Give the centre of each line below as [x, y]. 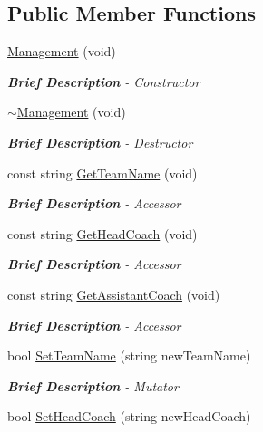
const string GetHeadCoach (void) [102, 233]
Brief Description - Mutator [93, 385]
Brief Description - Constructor [104, 81]
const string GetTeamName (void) [102, 173]
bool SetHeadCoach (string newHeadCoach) [129, 416]
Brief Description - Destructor [100, 142]
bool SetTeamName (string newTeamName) [129, 355]
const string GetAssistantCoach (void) [114, 294]
